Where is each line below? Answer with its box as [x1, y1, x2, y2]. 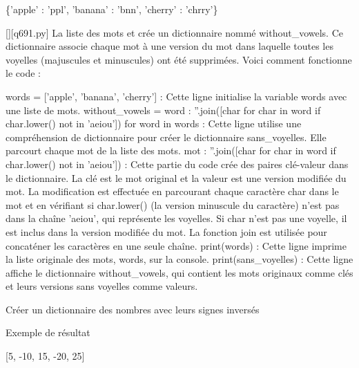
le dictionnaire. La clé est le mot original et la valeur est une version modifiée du [6, 170, 347, 185]
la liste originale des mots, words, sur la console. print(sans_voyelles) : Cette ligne [6, 252, 353, 266]
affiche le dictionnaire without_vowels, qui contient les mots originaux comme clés [6, 265, 353, 279]
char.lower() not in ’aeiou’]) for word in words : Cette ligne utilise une [6, 116, 302, 131]
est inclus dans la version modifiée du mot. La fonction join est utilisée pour [6, 224, 327, 239]
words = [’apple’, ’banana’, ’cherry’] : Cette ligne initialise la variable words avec [6, 89, 347, 103]
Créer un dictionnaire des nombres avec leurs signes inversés [6, 302, 260, 316]
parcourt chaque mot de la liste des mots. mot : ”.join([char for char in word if [6, 143, 336, 158]
